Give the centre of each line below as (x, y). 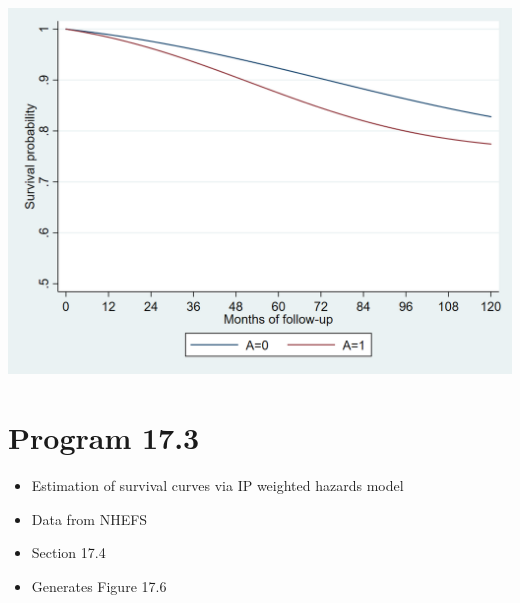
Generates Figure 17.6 (99, 585)
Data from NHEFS (89, 518)
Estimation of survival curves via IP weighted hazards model (217, 484)
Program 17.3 (104, 436)
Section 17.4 (68, 552)
